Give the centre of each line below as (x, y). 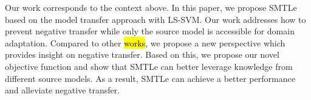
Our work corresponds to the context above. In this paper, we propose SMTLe (151, 7)
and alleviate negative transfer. (63, 90)
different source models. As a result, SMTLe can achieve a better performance (150, 78)
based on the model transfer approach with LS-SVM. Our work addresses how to (155, 19)
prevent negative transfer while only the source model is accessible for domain (150, 31)
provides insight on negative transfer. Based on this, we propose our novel (142, 55)
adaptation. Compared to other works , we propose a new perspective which (145, 42)
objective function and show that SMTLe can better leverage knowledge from (149, 66)
